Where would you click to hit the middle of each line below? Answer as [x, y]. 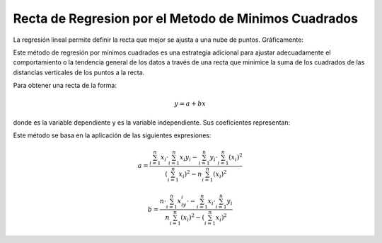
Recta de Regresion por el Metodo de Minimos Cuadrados [186, 18]
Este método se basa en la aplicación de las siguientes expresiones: [112, 135]
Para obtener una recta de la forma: [65, 86]
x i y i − [189, 158]
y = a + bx [190, 104]
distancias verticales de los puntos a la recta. [79, 72]
